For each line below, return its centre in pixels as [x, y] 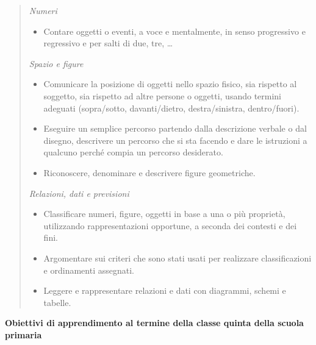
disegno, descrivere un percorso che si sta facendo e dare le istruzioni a [175, 140]
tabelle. [57, 302]
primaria [23, 334]
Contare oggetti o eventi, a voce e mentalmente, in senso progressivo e [174, 31]
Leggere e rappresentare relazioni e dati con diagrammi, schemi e [165, 290]
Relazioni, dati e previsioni [79, 193]
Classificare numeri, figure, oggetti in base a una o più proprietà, [164, 214]
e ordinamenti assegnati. [89, 270]
